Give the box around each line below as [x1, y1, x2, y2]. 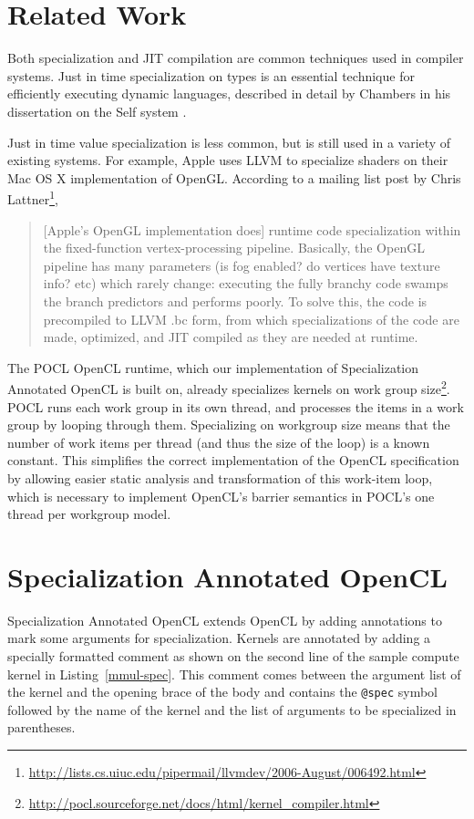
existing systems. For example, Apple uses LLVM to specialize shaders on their [7, 150, 448, 170]
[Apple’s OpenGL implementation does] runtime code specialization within [43, 220, 461, 239]
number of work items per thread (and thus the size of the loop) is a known [7, 432, 430, 451]
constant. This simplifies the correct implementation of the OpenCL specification [7, 451, 459, 470]
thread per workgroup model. [7, 504, 171, 524]
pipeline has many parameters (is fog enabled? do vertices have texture [43, 255, 440, 275]
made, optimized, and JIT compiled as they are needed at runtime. [43, 327, 418, 347]
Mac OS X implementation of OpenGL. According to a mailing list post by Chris [7, 168, 461, 187]
